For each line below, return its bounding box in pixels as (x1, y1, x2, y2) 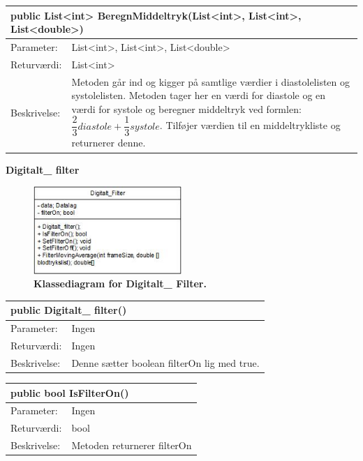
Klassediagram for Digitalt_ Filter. (34, 276, 207, 291)
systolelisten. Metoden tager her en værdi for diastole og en (71, 88, 326, 103)
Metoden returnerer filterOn (71, 438, 192, 453)
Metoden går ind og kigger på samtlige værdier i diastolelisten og (71, 74, 350, 89)
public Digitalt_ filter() (10, 303, 127, 317)
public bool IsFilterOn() (10, 385, 129, 400)
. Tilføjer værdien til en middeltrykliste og (159, 118, 341, 133)
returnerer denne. (71, 135, 146, 150)
